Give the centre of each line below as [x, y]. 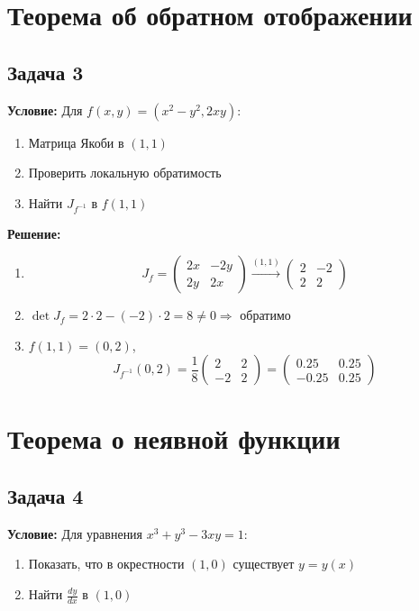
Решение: [34, 233]
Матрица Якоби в [76, 142]
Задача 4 [46, 496]
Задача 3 [46, 72]
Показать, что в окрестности [106, 564]
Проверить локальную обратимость [125, 173]
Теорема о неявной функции [174, 438]
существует [264, 564]
